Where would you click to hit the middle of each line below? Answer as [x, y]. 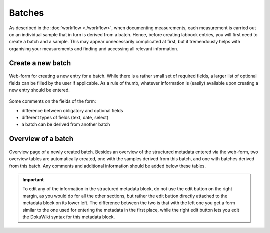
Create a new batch [40, 63]
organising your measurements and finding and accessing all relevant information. [94, 49]
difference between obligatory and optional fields [72, 110]
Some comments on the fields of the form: [53, 101]
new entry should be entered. [39, 90]
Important [33, 180]
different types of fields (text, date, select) [65, 118]
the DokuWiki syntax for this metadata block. [69, 217]
